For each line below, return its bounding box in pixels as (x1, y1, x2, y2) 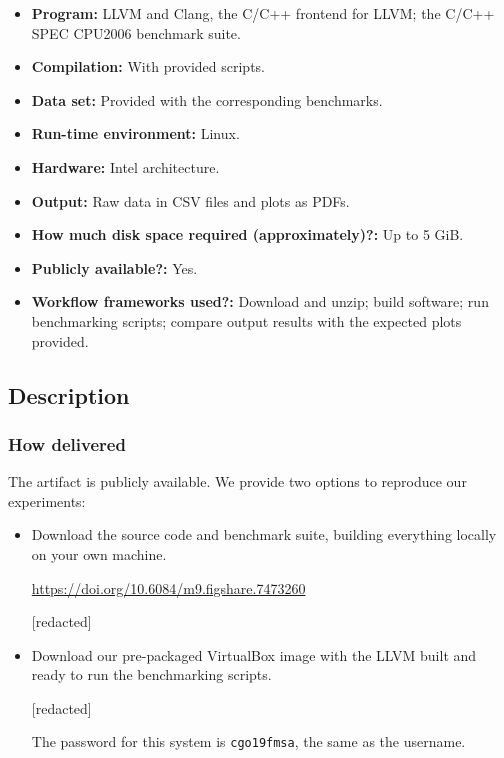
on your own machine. (31, 543, 167, 564)
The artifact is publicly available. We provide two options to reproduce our (8, 471, 467, 492)
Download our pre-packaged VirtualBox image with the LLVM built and (31, 644, 477, 665)
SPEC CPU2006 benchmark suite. (31, 22, 241, 43)
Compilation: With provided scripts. (31, 56, 266, 77)
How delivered (8, 431, 126, 456)
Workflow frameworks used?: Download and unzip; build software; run (31, 291, 489, 312)
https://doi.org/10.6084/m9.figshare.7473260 (31, 577, 306, 598)
